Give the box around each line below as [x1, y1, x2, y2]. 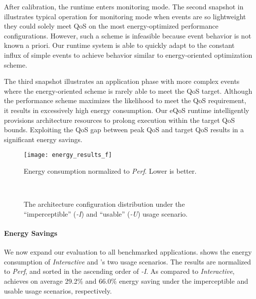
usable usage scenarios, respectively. [4, 285, 112, 296]
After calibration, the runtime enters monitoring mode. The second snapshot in [4, 1, 244, 11]
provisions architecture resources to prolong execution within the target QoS [4, 114, 235, 125]
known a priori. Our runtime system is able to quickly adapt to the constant [4, 40, 235, 50]
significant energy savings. [4, 134, 82, 144]
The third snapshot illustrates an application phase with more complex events [4, 76, 240, 86]
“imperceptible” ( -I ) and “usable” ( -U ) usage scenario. [24, 208, 188, 219]
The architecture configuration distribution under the [24, 199, 185, 209]
